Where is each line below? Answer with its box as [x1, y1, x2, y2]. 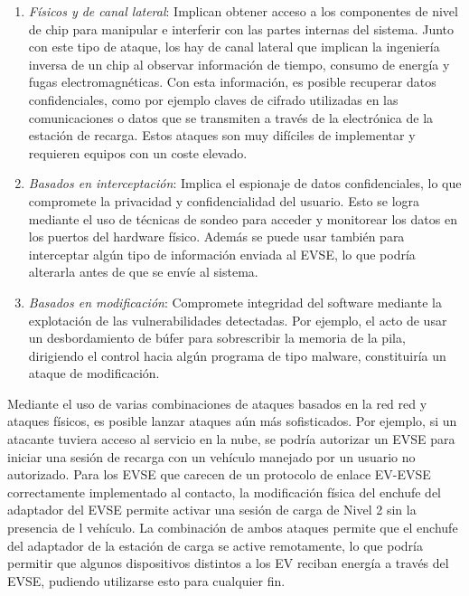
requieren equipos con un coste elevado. [28, 143, 248, 162]
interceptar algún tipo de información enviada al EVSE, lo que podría [28, 244, 416, 263]
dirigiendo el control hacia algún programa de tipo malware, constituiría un [28, 345, 446, 364]
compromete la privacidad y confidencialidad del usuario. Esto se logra [28, 191, 420, 210]
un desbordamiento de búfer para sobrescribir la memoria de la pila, [28, 328, 406, 347]
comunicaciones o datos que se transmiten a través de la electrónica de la [28, 108, 434, 127]
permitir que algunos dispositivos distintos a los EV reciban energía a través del [7, 553, 449, 572]
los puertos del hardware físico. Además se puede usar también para [28, 227, 405, 246]
